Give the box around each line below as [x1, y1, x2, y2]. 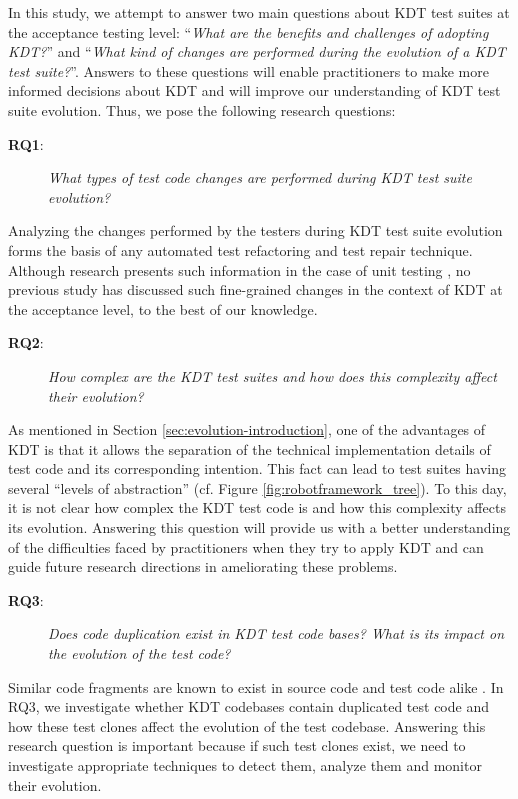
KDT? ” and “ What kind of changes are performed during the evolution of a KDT [8, 41, 506, 62]
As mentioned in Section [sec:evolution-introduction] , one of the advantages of [8, 419, 486, 440]
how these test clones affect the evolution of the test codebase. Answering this [8, 715, 486, 736]
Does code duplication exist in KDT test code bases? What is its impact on [48, 623, 505, 644]
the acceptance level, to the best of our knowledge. [8, 298, 318, 319]
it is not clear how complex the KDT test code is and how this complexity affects [8, 497, 506, 518]
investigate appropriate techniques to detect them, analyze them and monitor [8, 755, 482, 775]
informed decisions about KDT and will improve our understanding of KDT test [8, 80, 501, 101]
